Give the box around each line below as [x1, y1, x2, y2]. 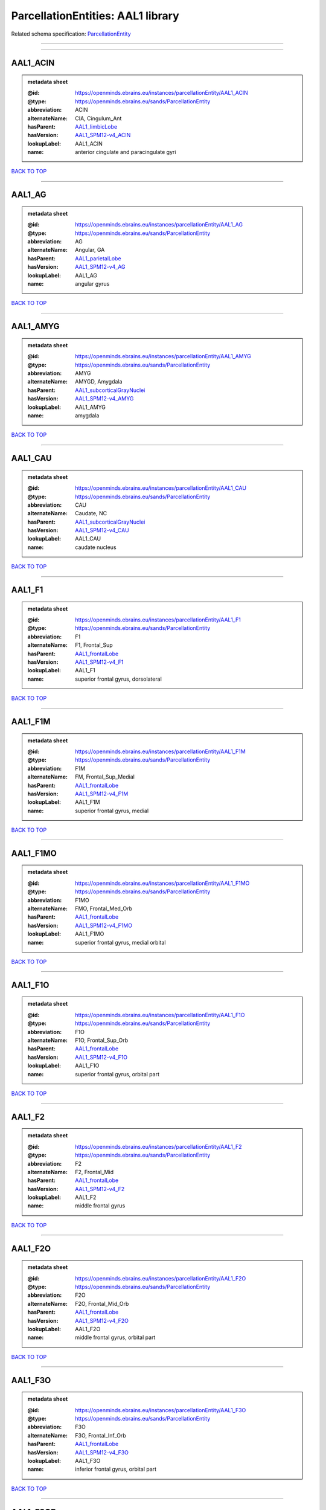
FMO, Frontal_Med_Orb [75, 905, 133, 912]
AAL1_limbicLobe [75, 123, 118, 130]
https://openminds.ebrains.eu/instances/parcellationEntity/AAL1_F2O [75, 1274, 246, 1282]
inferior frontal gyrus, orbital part [75, 1465, 157, 1473]
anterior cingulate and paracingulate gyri [75, 149, 176, 156]
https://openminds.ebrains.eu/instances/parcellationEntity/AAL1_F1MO [75, 879, 250, 887]
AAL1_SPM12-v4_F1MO [75, 922, 133, 929]
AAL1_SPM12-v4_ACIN [75, 132, 131, 139]
